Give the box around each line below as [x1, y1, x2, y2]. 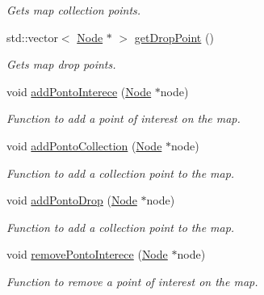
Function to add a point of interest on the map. [6, 110, 241, 127]
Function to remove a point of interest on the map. [6, 272, 258, 289]
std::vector [6, 28, 58, 45]
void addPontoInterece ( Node [6, 82, 152, 99]
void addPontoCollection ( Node [6, 137, 162, 154]
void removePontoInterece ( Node [6, 246, 168, 263]
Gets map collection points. [6, 2, 141, 18]
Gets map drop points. [6, 56, 116, 73]
